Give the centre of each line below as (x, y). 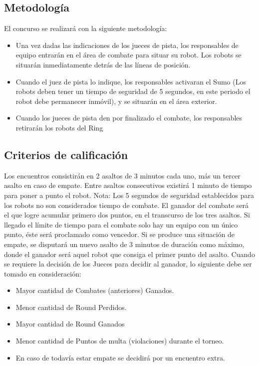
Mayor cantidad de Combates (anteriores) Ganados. (95, 290)
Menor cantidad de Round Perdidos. (71, 307)
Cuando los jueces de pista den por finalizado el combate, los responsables (129, 118)
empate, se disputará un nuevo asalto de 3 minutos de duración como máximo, (124, 244)
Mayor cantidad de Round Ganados (70, 324)
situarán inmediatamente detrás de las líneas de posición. (103, 64)
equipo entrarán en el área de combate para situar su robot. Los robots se (129, 55)
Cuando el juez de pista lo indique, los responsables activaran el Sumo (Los (131, 81)
